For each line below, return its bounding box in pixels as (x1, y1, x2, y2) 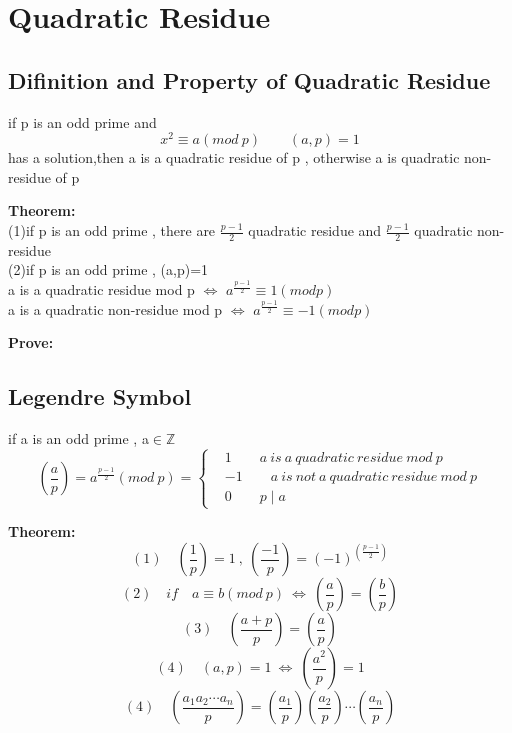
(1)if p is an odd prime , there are (8, 220, 216, 241)
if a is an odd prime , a (8, 428, 149, 449)
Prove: (8, 332, 54, 353)
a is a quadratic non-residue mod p (8, 298, 223, 319)
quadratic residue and (248, 220, 382, 241)
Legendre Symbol (8, 381, 192, 412)
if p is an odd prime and (8, 111, 157, 132)
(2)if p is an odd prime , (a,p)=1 (8, 259, 209, 280)
